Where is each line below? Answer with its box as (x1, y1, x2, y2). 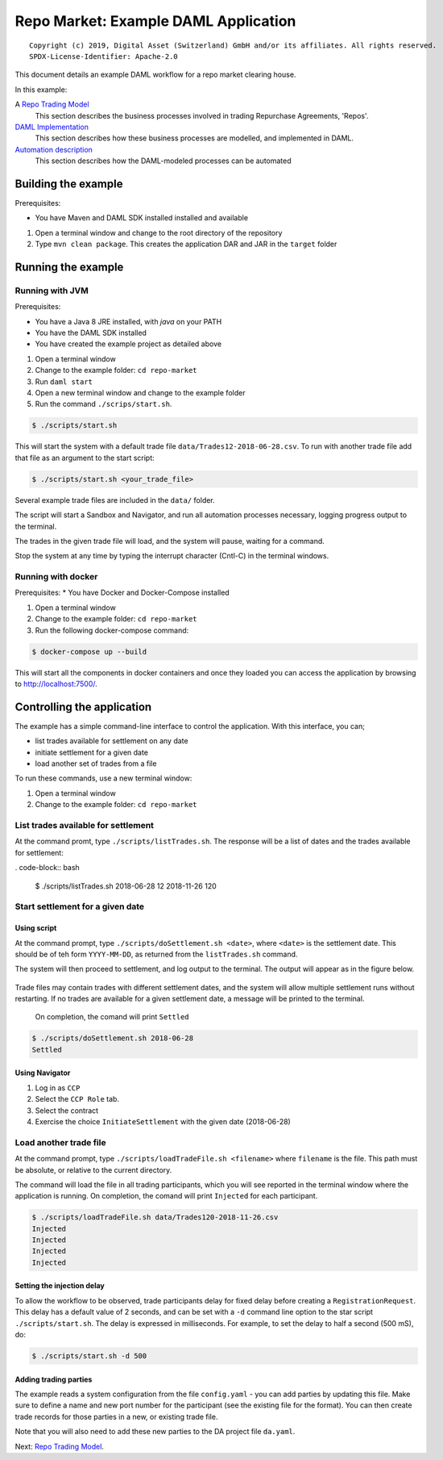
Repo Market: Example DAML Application (14, 12, 296, 30)
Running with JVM (14, 285, 89, 296)
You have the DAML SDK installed (35, 328, 147, 338)
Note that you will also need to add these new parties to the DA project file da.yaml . (14, 1427, 296, 1437)
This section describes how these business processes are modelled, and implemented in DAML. (35, 133, 354, 143)
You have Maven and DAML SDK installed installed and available (35, 213, 249, 223)
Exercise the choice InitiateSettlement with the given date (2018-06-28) (35, 1116, 292, 1126)
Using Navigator (14, 1068, 71, 1077)
